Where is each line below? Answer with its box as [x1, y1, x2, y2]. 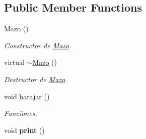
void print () [4, 124, 45, 135]
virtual [4, 57, 25, 67]
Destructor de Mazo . [4, 74, 67, 84]
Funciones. [4, 108, 37, 118]
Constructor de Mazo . [4, 40, 71, 50]
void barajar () [4, 91, 50, 101]
